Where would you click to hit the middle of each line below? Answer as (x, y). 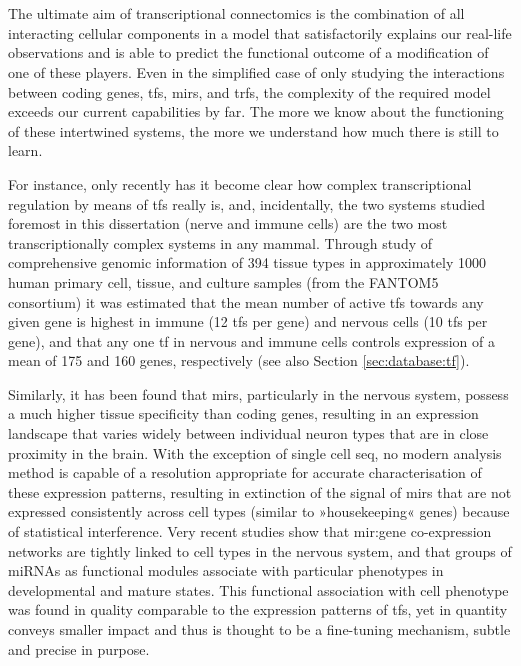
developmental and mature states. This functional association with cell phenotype (258, 589)
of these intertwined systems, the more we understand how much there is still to (253, 130)
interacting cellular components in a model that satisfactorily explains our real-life (260, 32)
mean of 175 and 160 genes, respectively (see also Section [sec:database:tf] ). (239, 360)
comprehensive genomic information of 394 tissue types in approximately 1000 (247, 262)
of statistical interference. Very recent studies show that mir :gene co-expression (250, 531)
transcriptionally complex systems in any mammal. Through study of (220, 242)
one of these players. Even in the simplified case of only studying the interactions (256, 71)
